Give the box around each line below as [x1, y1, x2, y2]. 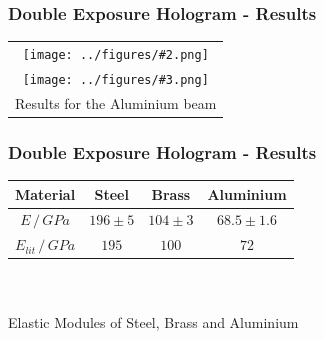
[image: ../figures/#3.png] [22, 72, 209, 87]
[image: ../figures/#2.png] [22, 47, 209, 62]
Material [15, 183, 76, 204]
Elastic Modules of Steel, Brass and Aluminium [8, 311, 299, 332]
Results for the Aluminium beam [15, 92, 217, 113]
